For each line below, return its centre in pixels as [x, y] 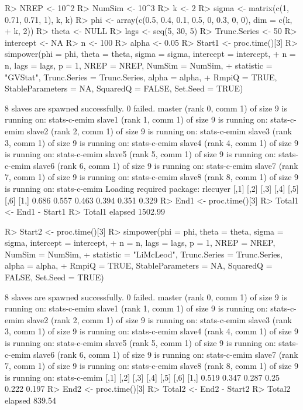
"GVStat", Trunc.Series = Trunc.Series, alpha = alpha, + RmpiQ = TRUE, [141, 77]
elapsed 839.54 [30, 400]
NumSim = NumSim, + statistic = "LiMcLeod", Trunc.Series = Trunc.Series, [144, 254]
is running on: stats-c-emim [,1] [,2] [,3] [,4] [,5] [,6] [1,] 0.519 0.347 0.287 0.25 [142, 377]
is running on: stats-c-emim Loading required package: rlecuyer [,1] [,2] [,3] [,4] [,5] [152, 188]
